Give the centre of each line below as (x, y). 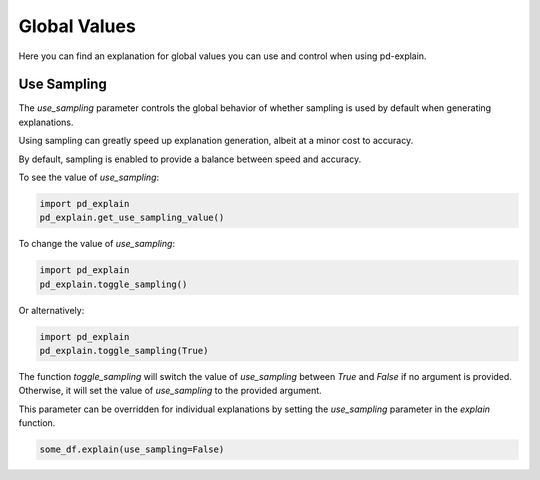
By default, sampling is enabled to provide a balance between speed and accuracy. (190, 159)
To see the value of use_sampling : (89, 177)
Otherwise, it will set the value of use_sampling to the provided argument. (170, 391)
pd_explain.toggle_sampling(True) (124, 351)
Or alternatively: (51, 310)
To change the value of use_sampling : (96, 244)
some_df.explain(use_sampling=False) (132, 449)
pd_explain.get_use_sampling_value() (132, 218)
